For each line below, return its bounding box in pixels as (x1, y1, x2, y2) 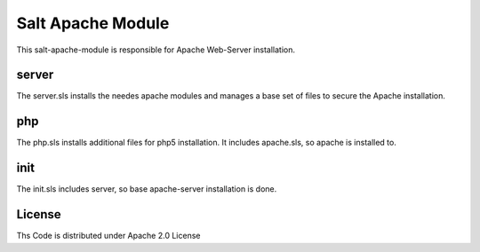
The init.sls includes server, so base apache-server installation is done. (16, 184, 277, 194)
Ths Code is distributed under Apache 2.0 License (16, 231, 201, 241)
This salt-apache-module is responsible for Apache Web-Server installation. (16, 44, 296, 55)
